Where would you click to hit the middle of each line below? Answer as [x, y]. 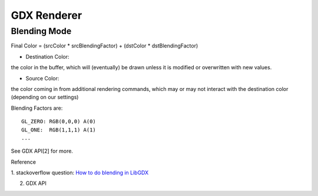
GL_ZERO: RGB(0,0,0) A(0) [59, 121]
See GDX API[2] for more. [42, 151]
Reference [24, 162]
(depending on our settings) [45, 97]
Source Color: [42, 78]
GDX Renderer [47, 15]
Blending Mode [41, 31]
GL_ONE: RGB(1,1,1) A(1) [59, 130]
